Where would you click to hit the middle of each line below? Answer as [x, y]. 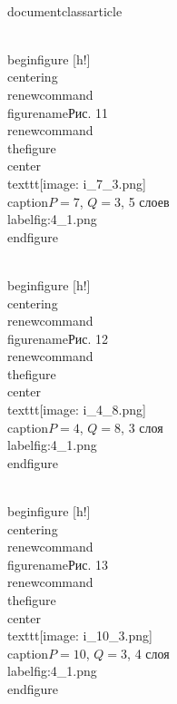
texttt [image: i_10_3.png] [80, 636]
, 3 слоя [142, 427]
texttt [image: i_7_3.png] [77, 183]
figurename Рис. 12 [58, 338]
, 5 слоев [145, 201]
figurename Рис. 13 [58, 564]
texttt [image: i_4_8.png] [77, 410]
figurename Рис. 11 [58, 112]
